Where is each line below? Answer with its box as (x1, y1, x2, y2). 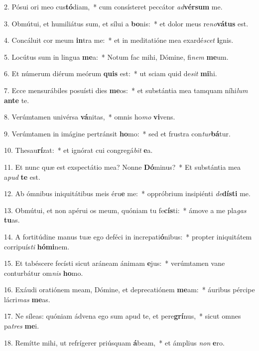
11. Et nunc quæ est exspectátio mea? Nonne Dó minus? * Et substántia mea (4, 161, 241, 172)
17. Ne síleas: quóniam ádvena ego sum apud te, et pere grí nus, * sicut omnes (4, 311, 241, 321)
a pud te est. (4, 171, 40, 182)
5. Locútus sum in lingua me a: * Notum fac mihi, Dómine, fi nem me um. (4, 51, 229, 62)
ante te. (4, 95, 29, 105)
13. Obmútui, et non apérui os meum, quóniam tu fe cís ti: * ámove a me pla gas (4, 205, 247, 215)
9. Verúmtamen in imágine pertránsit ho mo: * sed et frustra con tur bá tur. (4, 128, 231, 138)
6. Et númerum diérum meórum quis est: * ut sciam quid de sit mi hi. (4, 68, 217, 79)
